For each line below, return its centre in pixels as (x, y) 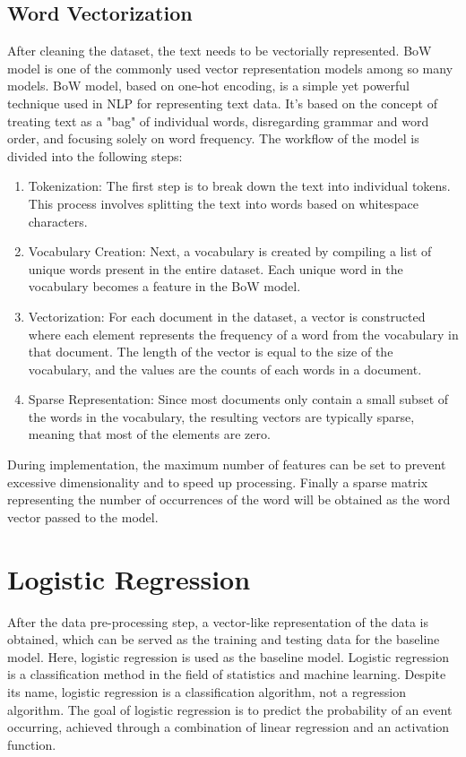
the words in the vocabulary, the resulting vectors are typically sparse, (221, 416)
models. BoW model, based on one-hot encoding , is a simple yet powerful (208, 86)
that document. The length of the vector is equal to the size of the (211, 352)
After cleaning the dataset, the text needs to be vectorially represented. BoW (220, 51)
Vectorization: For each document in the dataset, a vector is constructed (227, 316)
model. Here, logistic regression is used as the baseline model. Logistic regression (229, 656)
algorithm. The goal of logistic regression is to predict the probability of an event (230, 709)
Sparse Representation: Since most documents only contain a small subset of (238, 399)
